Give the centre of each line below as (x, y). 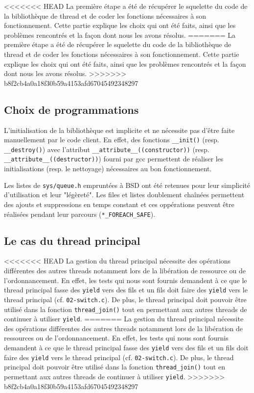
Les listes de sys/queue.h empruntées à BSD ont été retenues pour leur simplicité (127, 185)
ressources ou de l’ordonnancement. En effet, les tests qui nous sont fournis (116, 338)
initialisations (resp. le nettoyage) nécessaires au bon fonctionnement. (108, 169)
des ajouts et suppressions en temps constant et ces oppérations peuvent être (119, 204)
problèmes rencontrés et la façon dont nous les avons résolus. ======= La (120, 35)
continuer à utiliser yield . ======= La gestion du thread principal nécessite (124, 319)
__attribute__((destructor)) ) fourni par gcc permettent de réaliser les (114, 159)
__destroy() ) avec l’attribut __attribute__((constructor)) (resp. (107, 149)
